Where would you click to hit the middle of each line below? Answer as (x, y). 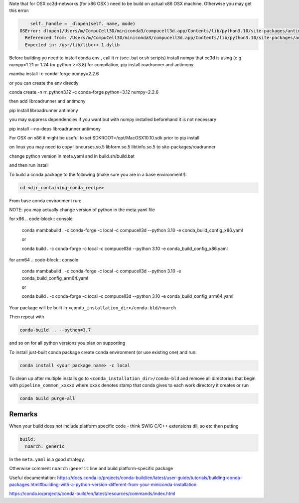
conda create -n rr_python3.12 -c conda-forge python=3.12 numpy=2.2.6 (84, 92)
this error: (19, 10)
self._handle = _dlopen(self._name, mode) (83, 24)
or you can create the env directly (44, 83)
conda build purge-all (47, 398)
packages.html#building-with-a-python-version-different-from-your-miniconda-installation (103, 485)
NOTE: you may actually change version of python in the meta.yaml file (82, 210)
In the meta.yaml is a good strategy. (47, 459)
